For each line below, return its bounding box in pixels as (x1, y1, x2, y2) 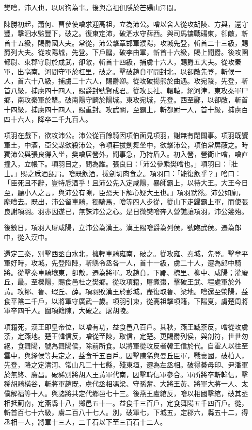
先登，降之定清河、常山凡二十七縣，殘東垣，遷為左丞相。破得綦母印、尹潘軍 (4, 360, 248, 370)
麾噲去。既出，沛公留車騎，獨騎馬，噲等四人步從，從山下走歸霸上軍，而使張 (4, 197, 248, 207)
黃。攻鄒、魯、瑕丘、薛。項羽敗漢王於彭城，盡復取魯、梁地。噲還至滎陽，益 (4, 286, 248, 297)
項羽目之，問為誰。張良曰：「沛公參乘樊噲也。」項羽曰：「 (51, 158, 231, 168)
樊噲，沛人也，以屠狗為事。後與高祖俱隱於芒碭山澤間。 (4, 2, 180, 12)
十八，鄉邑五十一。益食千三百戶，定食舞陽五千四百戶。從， (58, 397, 248, 408)
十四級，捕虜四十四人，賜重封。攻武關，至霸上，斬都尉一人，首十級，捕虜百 (4, 104, 248, 114)
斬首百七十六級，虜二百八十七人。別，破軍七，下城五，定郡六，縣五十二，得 (4, 407, 248, 417)
